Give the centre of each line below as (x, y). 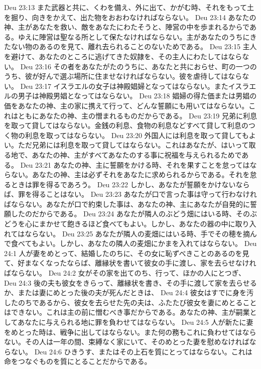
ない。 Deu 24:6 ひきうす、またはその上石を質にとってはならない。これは (132, 351)
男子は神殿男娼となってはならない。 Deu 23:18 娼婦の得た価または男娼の (137, 96)
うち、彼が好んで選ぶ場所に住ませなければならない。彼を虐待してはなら (123, 76)
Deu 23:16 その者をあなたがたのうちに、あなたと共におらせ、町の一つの (139, 66)
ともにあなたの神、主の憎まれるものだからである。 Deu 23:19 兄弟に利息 (138, 115)
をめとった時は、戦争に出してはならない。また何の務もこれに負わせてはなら (130, 332)
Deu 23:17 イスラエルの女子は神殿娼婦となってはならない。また (124, 86)
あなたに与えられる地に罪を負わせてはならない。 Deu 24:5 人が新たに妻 (136, 322)
